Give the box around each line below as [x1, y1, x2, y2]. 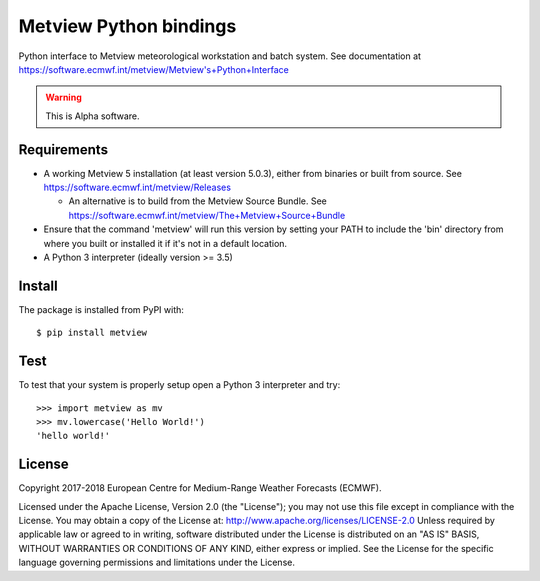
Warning [45, 91, 82, 104]
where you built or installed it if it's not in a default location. [43, 237, 288, 249]
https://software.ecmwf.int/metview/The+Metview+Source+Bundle [68, 209, 346, 221]
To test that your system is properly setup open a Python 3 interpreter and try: [18, 379, 341, 391]
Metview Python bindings [18, 15, 237, 37]
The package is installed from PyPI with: [18, 303, 185, 315]
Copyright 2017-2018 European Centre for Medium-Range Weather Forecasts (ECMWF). [18, 482, 382, 494]
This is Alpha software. [45, 110, 140, 122]
